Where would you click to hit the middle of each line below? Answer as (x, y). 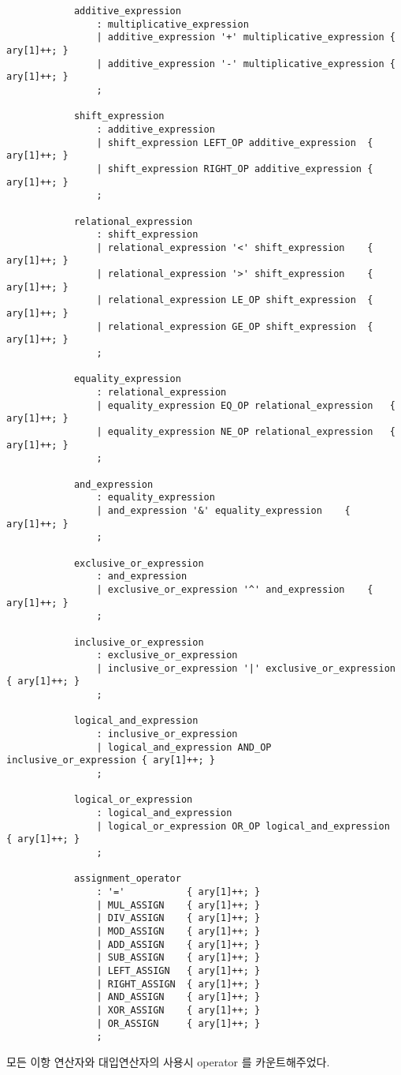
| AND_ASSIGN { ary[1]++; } (178, 997)
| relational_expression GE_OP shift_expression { (235, 326)
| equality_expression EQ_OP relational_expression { (246, 405)
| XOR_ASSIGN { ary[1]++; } (178, 1010)
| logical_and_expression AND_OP (184, 747)
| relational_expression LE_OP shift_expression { (235, 300)
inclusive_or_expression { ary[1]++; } (111, 760)
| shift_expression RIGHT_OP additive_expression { (235, 169)
